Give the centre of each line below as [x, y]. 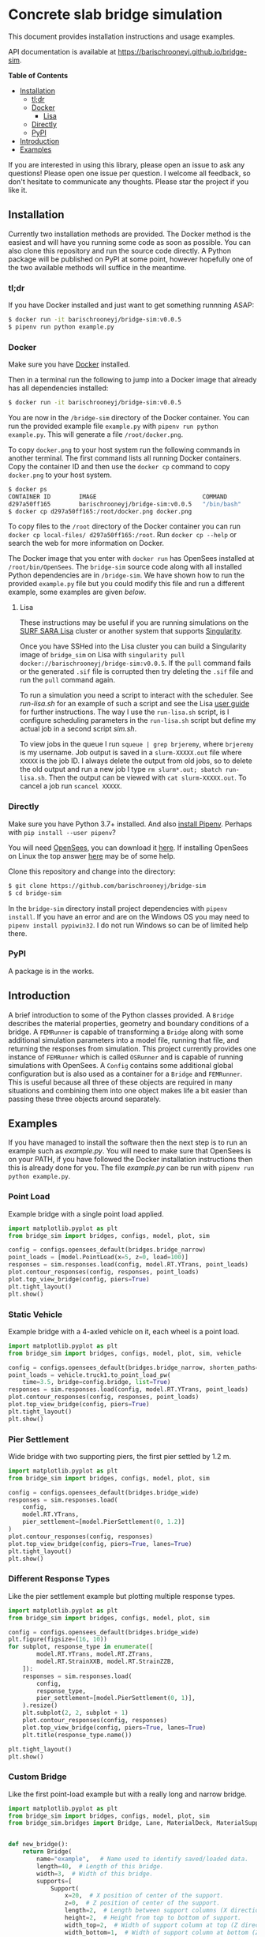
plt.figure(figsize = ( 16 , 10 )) [58, 1640]
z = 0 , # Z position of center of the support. [142, 1903]
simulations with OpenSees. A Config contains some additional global [121, 1065]
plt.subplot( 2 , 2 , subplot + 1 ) [75, 1713]
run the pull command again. [67, 680]
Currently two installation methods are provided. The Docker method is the [129, 234]
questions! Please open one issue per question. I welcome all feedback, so [129, 173]
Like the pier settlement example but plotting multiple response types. [121, 1596]
